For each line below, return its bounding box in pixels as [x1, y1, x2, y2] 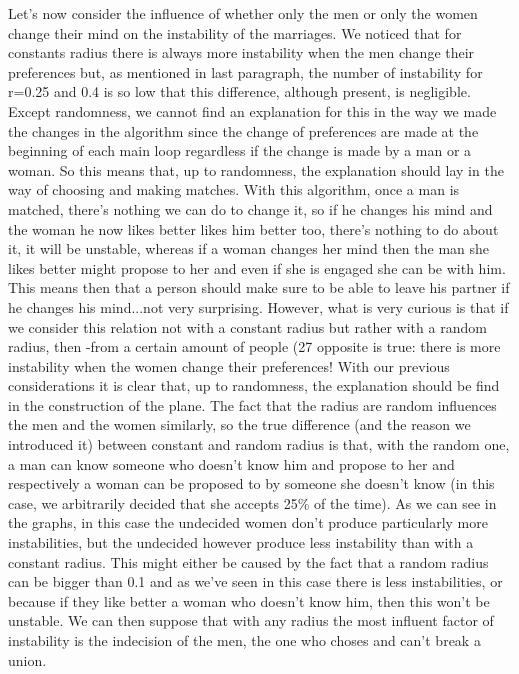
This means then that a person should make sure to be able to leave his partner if [8, 277, 510, 298]
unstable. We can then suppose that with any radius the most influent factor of [8, 610, 494, 631]
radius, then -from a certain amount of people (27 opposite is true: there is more [8, 336, 501, 357]
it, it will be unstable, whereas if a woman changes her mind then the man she [8, 238, 490, 259]
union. [8, 649, 47, 670]
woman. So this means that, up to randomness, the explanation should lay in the [8, 159, 504, 180]
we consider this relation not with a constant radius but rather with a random [8, 316, 487, 337]
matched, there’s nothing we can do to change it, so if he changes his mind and [8, 198, 493, 219]
